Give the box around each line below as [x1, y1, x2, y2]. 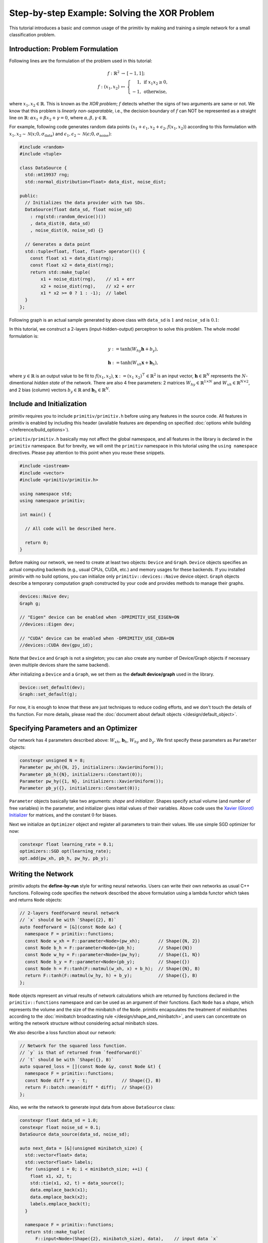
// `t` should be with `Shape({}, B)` [19, 1057, 114, 1063]
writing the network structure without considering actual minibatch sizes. [9, 1020, 159, 1026]
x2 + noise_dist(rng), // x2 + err [40, 283, 135, 289]
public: [19, 193, 38, 198]
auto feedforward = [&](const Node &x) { [19, 924, 122, 930]
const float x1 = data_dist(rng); [30, 256, 114, 261]
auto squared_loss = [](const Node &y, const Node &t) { [19, 1064, 161, 1069]
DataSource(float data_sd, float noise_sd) [25, 207, 133, 212]
